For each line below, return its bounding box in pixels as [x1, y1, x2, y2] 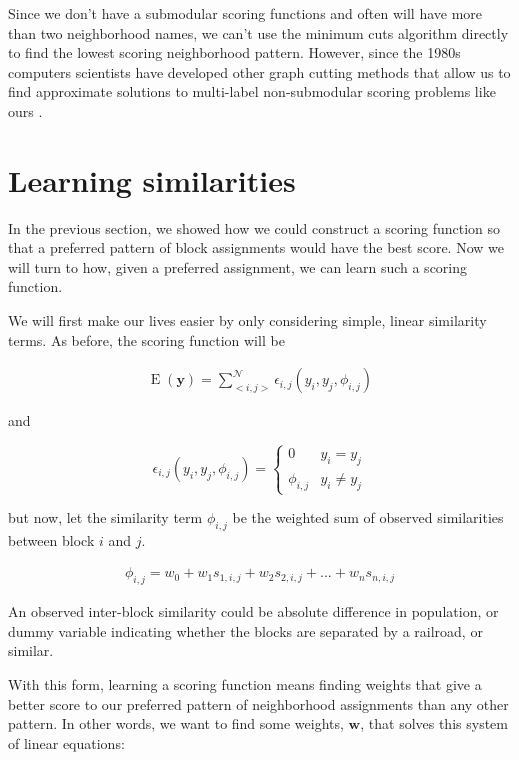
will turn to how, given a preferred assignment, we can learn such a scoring [8, 256, 468, 277]
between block [8, 529, 95, 550]
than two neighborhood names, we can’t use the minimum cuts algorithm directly [8, 22, 509, 43]
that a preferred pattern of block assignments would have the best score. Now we [8, 237, 504, 258]
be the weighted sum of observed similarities [232, 507, 504, 528]
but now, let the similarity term [8, 507, 203, 528]
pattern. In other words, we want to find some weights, [8, 713, 344, 734]
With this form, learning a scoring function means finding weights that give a [8, 674, 482, 695]
